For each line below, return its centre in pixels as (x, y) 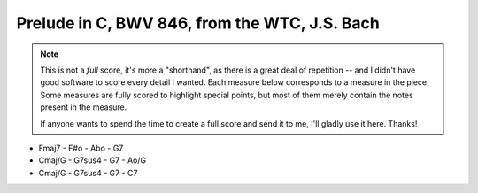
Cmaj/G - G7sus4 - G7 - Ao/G (93, 160)
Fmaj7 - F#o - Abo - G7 (81, 148)
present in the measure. (84, 107)
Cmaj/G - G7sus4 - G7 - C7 (88, 173)
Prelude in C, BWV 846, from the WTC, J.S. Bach (198, 23)
